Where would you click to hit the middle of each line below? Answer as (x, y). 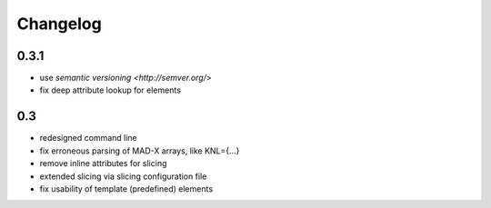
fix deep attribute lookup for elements (110, 90)
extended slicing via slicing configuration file (123, 176)
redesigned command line (89, 138)
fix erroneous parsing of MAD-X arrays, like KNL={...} (140, 151)
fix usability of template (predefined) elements (126, 188)
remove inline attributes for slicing (103, 163)
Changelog (59, 24)
